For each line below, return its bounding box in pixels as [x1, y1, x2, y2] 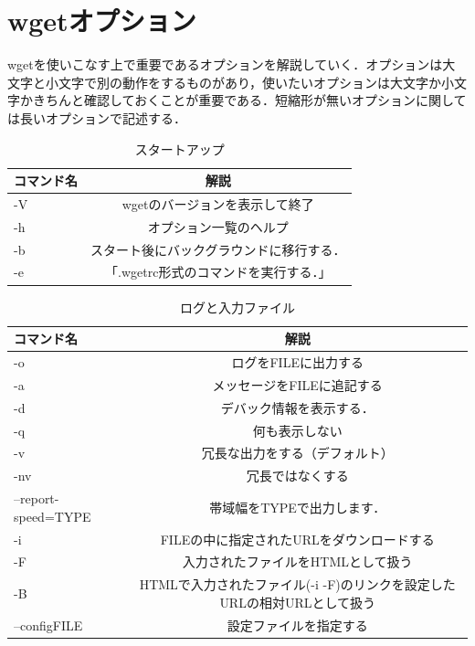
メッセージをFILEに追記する [212, 375, 383, 394]
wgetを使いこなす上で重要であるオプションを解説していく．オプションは [7, 55, 443, 74]
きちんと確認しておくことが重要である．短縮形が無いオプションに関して [32, 90, 467, 110]
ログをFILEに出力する [231, 353, 364, 371]
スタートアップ [134, 139, 225, 158]
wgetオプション [7, 2, 196, 39]
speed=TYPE [14, 506, 91, 525]
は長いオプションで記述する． [7, 108, 186, 127]
